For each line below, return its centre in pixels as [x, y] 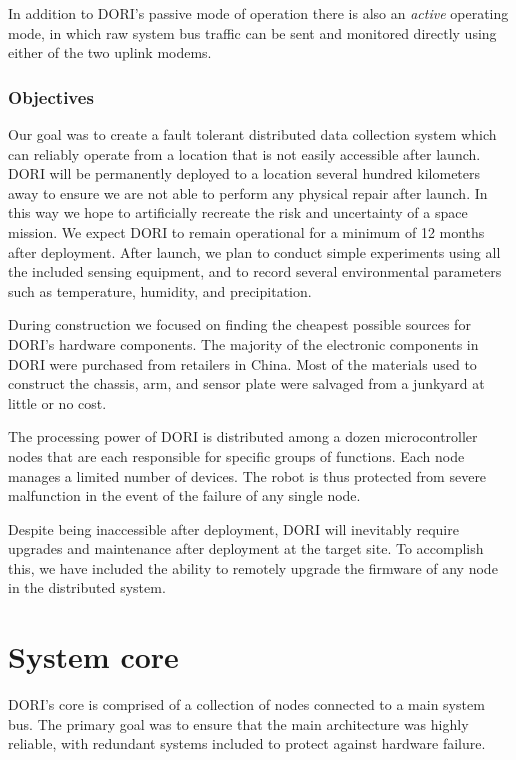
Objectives [51, 96]
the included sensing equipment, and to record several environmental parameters [255, 271]
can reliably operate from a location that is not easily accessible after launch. [244, 153]
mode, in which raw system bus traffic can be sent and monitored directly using [252, 32]
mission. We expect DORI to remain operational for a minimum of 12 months [246, 231]
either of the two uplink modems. [110, 52]
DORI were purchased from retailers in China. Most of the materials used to [242, 363]
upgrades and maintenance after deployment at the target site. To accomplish [246, 548]
